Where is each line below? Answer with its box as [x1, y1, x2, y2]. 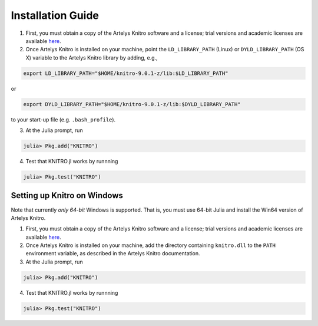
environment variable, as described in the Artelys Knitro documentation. [25, 250, 200, 257]
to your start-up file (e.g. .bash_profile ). [11, 116, 116, 123]
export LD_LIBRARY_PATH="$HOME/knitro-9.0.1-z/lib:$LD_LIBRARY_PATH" [23, 70, 228, 77]
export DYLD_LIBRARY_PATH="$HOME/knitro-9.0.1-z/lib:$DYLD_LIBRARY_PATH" [23, 101, 241, 107]
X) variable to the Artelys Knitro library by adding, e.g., [25, 54, 158, 61]
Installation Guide [11, 9, 100, 22]
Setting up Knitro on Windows [11, 190, 124, 200]
